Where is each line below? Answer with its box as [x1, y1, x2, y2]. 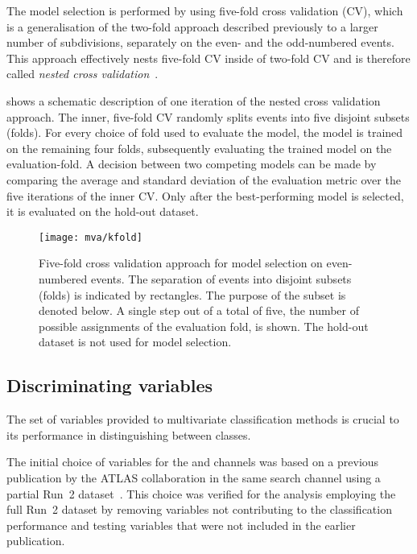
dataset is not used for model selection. [39, 333, 232, 350]
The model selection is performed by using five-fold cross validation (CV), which [6, 2, 403, 19]
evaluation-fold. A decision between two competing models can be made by [6, 155, 377, 172]
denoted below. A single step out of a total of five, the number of [39, 302, 360, 319]
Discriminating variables [6, 373, 213, 398]
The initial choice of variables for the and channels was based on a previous [6, 453, 379, 470]
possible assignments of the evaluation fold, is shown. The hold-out [39, 317, 369, 334]
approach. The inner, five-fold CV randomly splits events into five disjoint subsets [6, 108, 410, 125]
